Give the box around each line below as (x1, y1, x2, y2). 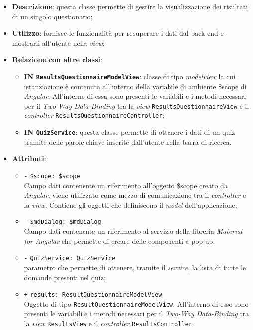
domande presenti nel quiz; (24, 272, 106, 282)
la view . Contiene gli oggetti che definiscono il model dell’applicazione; (24, 199, 237, 210)
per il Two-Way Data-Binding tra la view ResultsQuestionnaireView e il (24, 100, 249, 110)
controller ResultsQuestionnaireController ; (24, 110, 165, 120)
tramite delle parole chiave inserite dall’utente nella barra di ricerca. (24, 136, 232, 147)
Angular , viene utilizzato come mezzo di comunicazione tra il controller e (24, 190, 246, 200)
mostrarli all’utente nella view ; (12, 37, 105, 48)
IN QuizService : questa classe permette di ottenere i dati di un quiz (24, 127, 235, 137)
